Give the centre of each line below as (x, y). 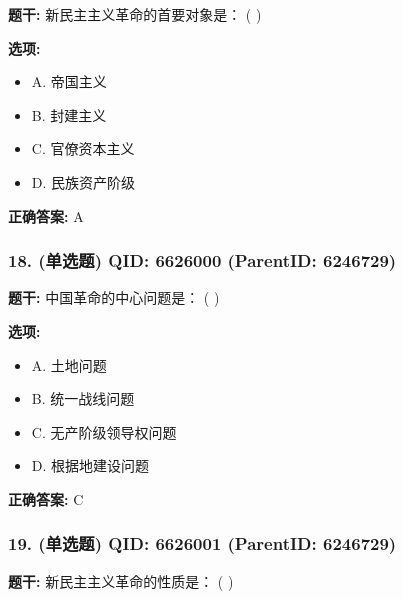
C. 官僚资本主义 (83, 148)
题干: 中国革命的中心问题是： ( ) (114, 297)
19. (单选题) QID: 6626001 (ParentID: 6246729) (202, 543)
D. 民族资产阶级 (83, 181)
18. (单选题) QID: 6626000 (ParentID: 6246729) (202, 260)
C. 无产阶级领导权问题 (104, 431)
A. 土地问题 (69, 364)
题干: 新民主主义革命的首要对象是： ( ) (135, 14)
